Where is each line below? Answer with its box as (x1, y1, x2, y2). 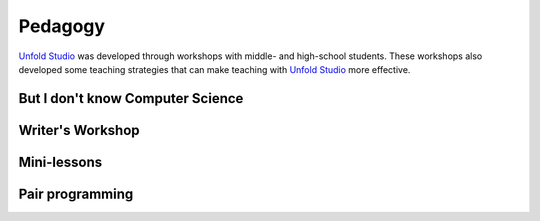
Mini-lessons (18, 153, 103, 170)
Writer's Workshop (18, 121, 140, 139)
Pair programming (18, 185, 134, 202)
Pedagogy (18, 15, 105, 37)
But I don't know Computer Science (18, 90, 244, 107)
